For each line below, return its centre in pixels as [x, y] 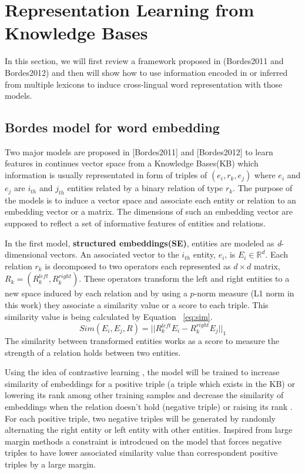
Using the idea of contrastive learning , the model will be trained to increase [142, 372]
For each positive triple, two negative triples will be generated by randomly [140, 418]
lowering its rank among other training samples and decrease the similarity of [144, 395]
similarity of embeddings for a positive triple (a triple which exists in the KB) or [150, 383]
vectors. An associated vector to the [115, 254]
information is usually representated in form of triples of [106, 175]
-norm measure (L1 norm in [244, 293]
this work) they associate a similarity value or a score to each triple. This [137, 305]
